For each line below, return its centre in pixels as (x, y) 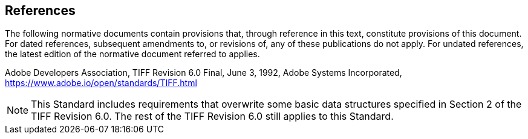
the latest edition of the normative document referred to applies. (132, 54)
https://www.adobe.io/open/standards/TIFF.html (101, 83)
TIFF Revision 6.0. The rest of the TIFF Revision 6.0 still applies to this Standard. (212, 116)
